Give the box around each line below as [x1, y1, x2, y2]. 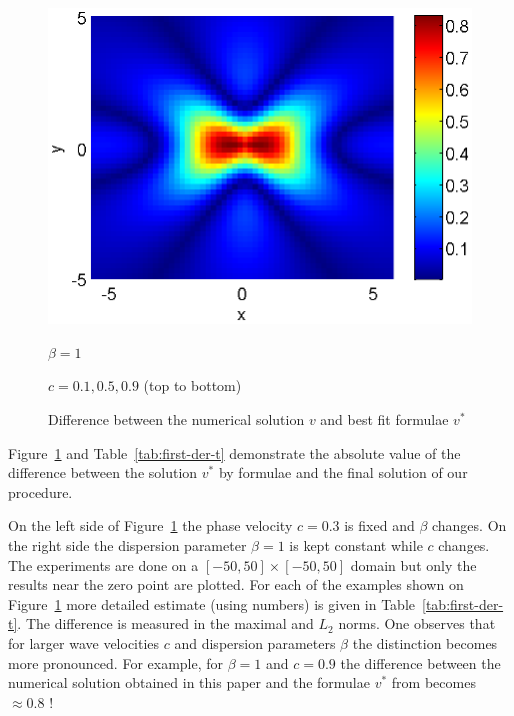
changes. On [431, 515, 507, 536]
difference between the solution [8, 462, 198, 483]
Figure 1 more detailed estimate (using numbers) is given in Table [8, 593, 416, 614]
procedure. [8, 481, 73, 502]
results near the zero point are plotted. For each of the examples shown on [8, 574, 464, 595]
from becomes [391, 672, 476, 693]
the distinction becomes [352, 632, 498, 653]
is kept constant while [289, 535, 423, 555]
